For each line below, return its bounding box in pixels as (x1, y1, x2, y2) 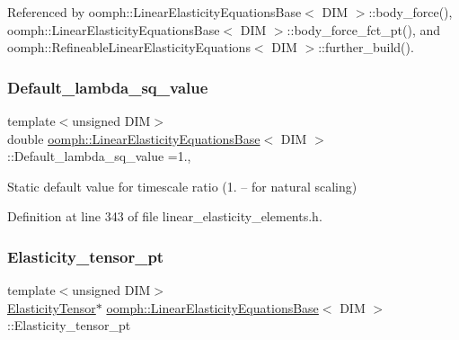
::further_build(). (318, 38, 414, 57)
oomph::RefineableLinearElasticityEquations (7, 38, 251, 57)
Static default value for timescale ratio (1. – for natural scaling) (7, 176, 357, 195)
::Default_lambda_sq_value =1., (7, 147, 191, 166)
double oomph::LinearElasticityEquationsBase (7, 129, 260, 148)
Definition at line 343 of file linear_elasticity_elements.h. (7, 207, 322, 226)
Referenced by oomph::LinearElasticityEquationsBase (7, 3, 302, 21)
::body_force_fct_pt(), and (287, 20, 441, 39)
